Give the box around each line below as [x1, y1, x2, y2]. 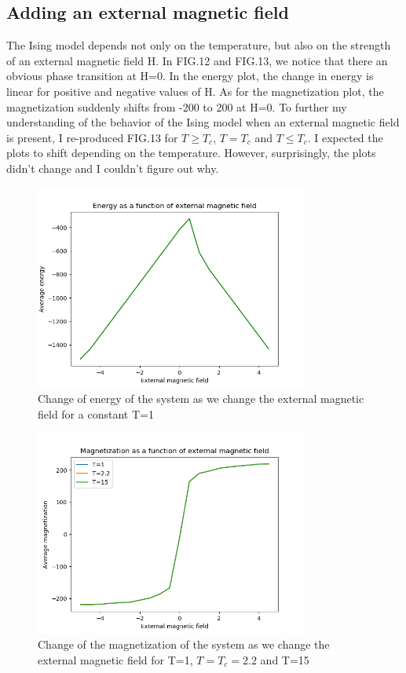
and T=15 [260, 651, 309, 668]
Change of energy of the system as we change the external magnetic [38, 390, 364, 407]
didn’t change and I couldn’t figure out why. [6, 159, 219, 176]
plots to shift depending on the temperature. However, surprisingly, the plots [6, 144, 376, 161]
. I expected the [307, 129, 383, 145]
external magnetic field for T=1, [38, 651, 193, 668]
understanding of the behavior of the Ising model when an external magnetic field [6, 114, 400, 130]
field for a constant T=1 [38, 405, 154, 422]
